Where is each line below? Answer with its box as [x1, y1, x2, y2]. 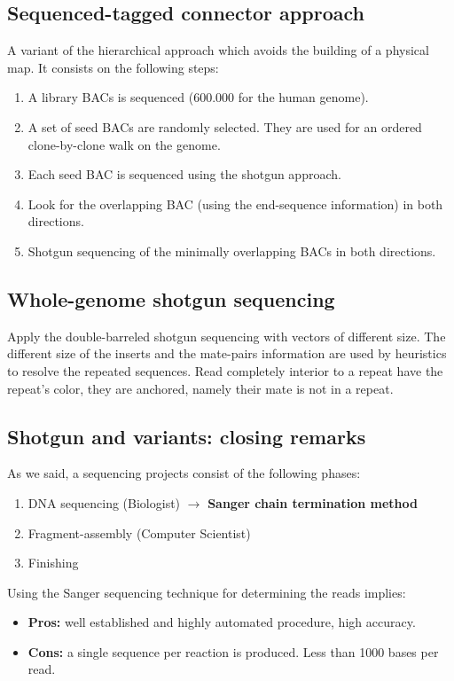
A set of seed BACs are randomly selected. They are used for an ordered [27, 117, 422, 136]
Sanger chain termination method [207, 493, 418, 512]
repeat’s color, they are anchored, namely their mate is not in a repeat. [7, 379, 394, 397]
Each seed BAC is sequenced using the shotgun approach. [27, 165, 341, 184]
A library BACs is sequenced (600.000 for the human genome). [27, 88, 369, 106]
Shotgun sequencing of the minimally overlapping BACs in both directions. [27, 241, 436, 260]
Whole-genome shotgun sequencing [7, 285, 335, 312]
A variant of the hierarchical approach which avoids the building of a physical [7, 41, 429, 59]
